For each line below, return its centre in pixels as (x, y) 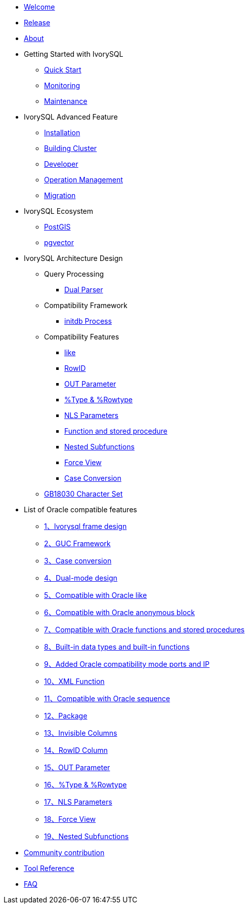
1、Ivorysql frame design (86, 526)
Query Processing (74, 274)
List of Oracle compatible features (80, 509)
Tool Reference (49, 868)
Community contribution (64, 853)
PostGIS (57, 227)
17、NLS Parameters (78, 802)
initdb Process (88, 321)
